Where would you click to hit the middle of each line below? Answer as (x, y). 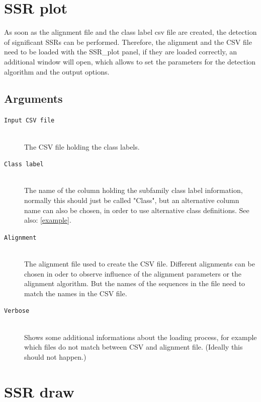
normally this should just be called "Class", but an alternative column (132, 200)
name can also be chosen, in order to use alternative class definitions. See (137, 210)
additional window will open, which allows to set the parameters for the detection (130, 61)
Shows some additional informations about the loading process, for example (141, 337)
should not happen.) (55, 356)
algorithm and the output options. (57, 71)
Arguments (33, 98)
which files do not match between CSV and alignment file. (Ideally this (134, 347)
